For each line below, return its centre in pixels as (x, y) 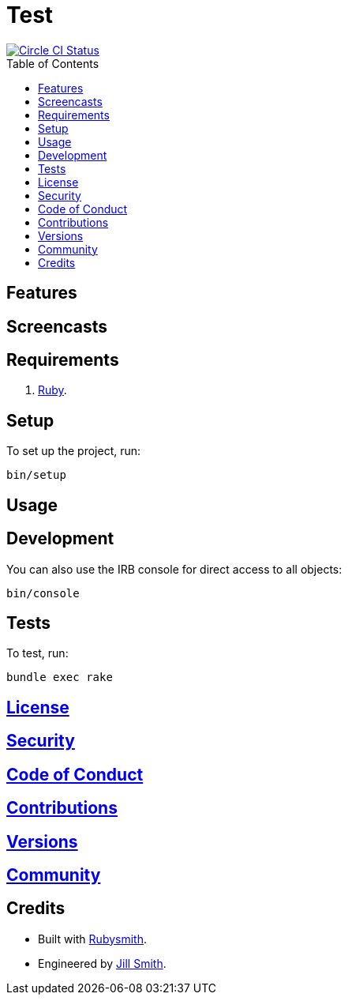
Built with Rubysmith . (92, 939)
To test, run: (37, 653)
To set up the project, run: (74, 451)
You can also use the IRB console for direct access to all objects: (174, 569)
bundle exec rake (60, 677)
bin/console (43, 593)
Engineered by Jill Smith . (102, 963)
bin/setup (36, 475)
